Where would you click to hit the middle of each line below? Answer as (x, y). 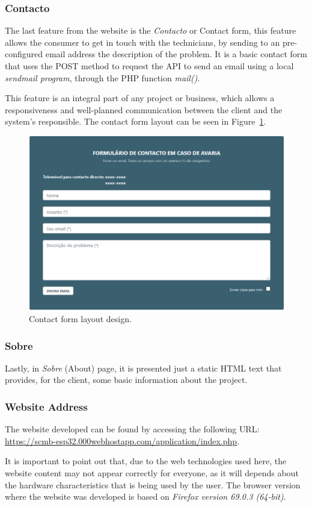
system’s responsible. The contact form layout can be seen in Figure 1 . (136, 121)
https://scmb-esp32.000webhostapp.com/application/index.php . (122, 440)
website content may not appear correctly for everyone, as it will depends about (152, 472)
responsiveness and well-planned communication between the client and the (144, 109)
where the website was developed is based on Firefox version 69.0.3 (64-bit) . (145, 496)
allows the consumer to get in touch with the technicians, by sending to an (142, 42)
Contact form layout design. (80, 318)
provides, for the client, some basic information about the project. (126, 380)
